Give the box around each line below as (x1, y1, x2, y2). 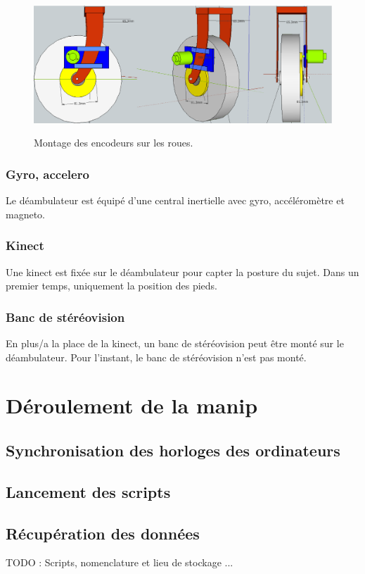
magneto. (6, 206, 45, 221)
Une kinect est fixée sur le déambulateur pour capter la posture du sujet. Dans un (6, 264, 359, 279)
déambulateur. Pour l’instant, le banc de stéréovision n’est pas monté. (6, 349, 307, 364)
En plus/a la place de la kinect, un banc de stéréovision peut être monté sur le (6, 336, 344, 351)
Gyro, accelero (6, 165, 89, 182)
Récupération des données (6, 522, 200, 544)
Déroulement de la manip (6, 391, 258, 420)
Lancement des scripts (6, 480, 171, 502)
